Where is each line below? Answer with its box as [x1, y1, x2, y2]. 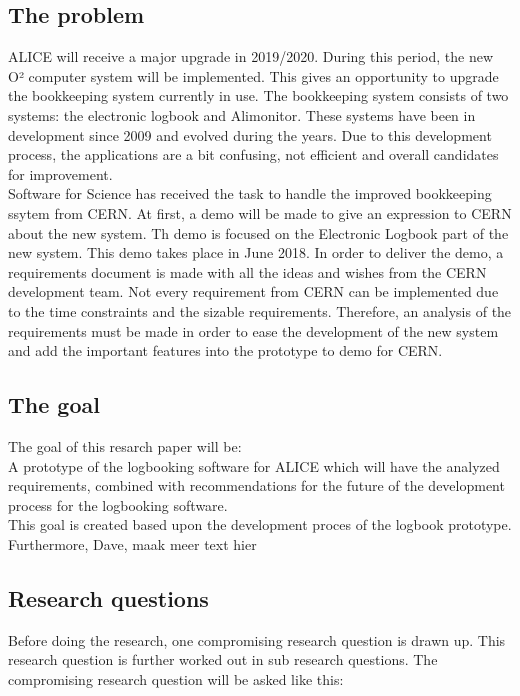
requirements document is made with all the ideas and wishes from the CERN [8, 261, 487, 282]
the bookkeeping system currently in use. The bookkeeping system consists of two [8, 85, 509, 106]
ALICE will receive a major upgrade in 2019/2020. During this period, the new [8, 46, 494, 67]
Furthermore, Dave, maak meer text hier [8, 533, 257, 554]
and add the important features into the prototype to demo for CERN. [8, 340, 443, 361]
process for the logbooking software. [8, 494, 228, 515]
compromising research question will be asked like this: [8, 668, 344, 689]
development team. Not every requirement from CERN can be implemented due [8, 281, 499, 302]
